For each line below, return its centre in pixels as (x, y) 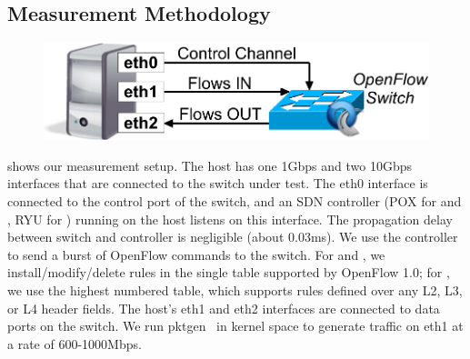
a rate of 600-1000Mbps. (75, 343)
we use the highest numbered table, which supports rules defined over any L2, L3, (235, 290)
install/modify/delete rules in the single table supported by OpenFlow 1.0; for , (229, 272)
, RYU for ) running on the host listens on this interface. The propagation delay (230, 219)
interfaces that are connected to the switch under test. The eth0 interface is (218, 183)
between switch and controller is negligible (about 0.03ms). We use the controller (233, 237)
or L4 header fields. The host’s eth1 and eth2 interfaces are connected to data (224, 308)
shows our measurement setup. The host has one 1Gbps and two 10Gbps (210, 165)
